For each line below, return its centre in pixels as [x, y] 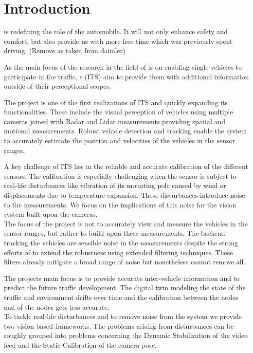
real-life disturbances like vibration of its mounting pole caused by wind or [115, 185]
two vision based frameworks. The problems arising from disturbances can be [119, 325]
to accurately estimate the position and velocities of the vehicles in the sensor [119, 140]
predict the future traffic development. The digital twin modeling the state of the [125, 288]
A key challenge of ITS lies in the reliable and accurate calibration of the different [126, 166]
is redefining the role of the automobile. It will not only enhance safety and [116, 31]
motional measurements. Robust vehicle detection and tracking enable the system [126, 131]
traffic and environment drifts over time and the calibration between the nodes [121, 297]
